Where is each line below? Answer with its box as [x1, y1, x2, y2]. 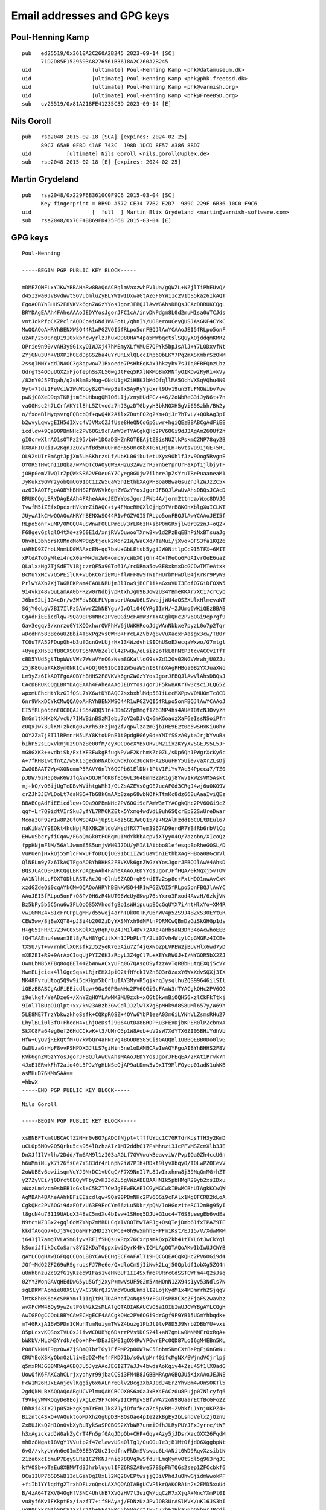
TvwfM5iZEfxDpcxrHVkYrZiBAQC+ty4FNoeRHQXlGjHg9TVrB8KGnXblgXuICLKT [22, 504, 226, 510]
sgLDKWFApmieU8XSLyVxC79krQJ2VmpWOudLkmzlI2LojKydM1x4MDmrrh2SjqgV [22, 1287, 226, 1294]
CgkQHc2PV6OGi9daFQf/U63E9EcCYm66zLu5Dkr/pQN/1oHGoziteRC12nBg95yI [22, 1202, 226, 1209]
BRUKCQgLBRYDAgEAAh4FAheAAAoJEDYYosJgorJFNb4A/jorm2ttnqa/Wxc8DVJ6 [22, 495, 226, 502]
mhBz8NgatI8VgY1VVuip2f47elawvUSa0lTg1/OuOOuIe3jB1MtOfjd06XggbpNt [22, 1439, 226, 1446]
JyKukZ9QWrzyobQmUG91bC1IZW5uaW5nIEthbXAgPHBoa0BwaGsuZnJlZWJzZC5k [22, 478, 226, 486]
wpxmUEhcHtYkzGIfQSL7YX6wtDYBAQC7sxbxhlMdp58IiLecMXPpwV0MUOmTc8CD [22, 689, 226, 696]
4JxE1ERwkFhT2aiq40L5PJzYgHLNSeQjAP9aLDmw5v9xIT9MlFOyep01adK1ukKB [22, 1061, 226, 1068]
